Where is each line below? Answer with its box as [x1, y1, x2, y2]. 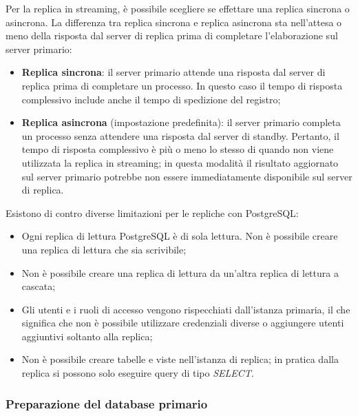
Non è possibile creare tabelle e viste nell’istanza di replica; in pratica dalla [21, 352, 339, 366]
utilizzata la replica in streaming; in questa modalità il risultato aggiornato [21, 155, 339, 169]
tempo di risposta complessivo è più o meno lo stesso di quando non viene [21, 142, 334, 156]
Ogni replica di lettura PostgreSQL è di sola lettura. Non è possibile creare [21, 229, 338, 243]
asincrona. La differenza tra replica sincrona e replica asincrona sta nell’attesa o [6, 14, 342, 29]
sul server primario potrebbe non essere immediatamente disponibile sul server [21, 169, 352, 183]
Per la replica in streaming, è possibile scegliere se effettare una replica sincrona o [6, 1, 350, 15]
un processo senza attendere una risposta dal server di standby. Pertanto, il [21, 128, 339, 143]
